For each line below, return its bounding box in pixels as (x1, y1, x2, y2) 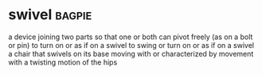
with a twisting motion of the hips (8, 57, 118, 67)
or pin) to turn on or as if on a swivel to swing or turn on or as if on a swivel (8, 40, 255, 49)
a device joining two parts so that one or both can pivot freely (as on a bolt (8, 32, 253, 41)
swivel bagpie (8, 6, 92, 24)
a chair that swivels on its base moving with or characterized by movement (8, 49, 254, 58)
